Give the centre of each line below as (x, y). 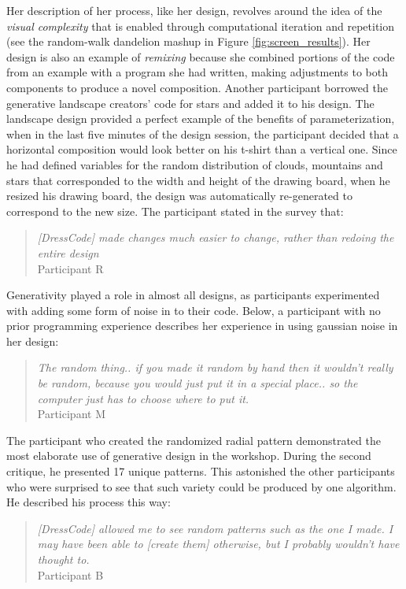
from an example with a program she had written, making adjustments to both (197, 72)
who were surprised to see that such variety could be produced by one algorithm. (201, 486)
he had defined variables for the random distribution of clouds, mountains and (195, 164)
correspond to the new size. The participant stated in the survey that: (175, 211)
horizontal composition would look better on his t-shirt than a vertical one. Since (202, 149)
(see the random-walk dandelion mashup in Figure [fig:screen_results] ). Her (188, 41)
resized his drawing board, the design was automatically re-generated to (179, 196)
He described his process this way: (89, 502)
